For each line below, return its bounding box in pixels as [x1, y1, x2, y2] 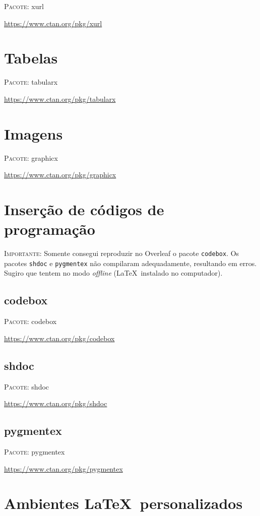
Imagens [4, 123, 63, 144]
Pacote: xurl [4, 1, 44, 11]
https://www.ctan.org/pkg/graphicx [4, 169, 116, 180]
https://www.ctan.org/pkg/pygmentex [4, 463, 123, 474]
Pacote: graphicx [4, 152, 58, 163]
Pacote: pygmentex [4, 446, 65, 457]
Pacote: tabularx [4, 77, 58, 87]
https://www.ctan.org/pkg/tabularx [4, 93, 116, 104]
